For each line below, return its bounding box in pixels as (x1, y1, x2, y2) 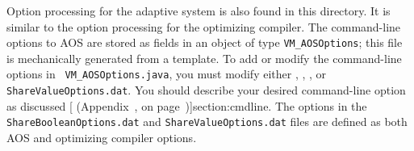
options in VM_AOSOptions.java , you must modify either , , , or (6, 65, 327, 82)
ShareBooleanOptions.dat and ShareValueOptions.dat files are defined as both (6, 113, 408, 130)
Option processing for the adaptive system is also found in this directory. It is (6, 2, 391, 19)
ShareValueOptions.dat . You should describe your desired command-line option (6, 82, 406, 99)
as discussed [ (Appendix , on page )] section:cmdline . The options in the (6, 97, 367, 114)
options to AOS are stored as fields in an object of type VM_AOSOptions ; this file (6, 34, 403, 51)
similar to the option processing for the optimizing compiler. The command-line (6, 18, 401, 35)
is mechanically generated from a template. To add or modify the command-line (6, 49, 402, 66)
